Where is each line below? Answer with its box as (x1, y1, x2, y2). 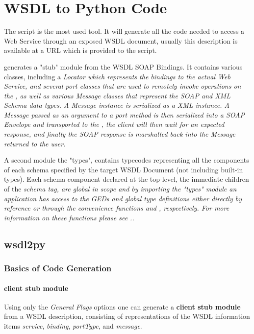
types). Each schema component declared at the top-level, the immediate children (4, 174, 249, 184)
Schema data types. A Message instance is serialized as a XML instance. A (4, 100, 229, 110)
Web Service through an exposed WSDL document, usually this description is (4, 35, 238, 46)
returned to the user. (4, 138, 66, 148)
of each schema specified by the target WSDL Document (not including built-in (4, 164, 243, 174)
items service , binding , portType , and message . (4, 321, 142, 331)
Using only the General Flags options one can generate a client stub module (4, 301, 241, 311)
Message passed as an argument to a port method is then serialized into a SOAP (4, 109, 245, 119)
